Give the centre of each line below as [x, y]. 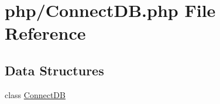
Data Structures [54, 70]
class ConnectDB [35, 94]
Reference [45, 33]
